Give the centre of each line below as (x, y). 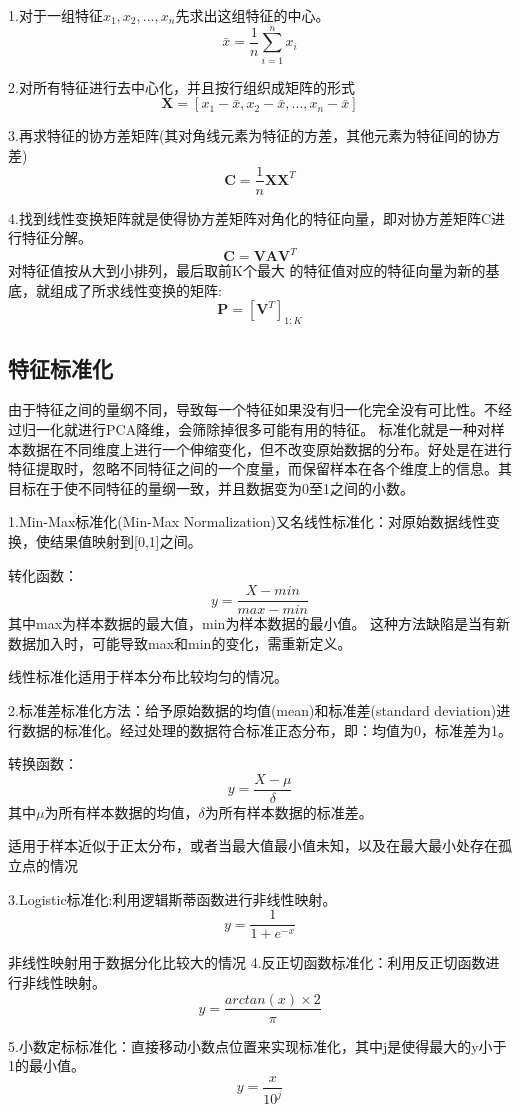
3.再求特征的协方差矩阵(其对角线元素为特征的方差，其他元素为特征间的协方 (254, 135)
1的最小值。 (46, 1065)
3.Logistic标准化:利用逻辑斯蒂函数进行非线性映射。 (172, 898)
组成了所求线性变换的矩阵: (135, 289)
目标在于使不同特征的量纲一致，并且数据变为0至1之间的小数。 (211, 487)
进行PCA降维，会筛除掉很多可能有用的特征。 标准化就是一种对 (284, 429)
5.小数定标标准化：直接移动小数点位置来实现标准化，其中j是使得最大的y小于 (257, 1045)
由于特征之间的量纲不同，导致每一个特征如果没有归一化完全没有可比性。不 (253, 409)
